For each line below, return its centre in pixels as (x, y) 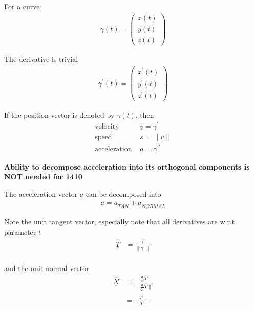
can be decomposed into (123, 193)
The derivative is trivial (41, 59)
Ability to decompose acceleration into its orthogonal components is (127, 166)
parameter (20, 232)
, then (145, 115)
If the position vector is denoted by (59, 115)
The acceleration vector (41, 193)
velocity (107, 126)
